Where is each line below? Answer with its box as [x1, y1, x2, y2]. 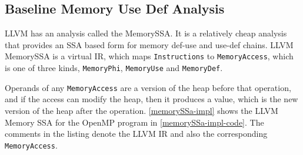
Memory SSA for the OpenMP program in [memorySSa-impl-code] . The [5, 116, 264, 128]
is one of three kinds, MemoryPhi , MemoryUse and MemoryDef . [5, 62, 223, 74]
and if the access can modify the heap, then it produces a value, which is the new [5, 93, 298, 105]
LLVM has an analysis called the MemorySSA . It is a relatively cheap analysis [5, 27, 287, 39]
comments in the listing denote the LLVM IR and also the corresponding [5, 127, 268, 140]
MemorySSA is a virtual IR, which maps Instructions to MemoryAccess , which [5, 50, 294, 62]
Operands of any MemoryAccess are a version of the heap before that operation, [5, 81, 291, 93]
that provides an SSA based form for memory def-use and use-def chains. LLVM [5, 38, 294, 50]
